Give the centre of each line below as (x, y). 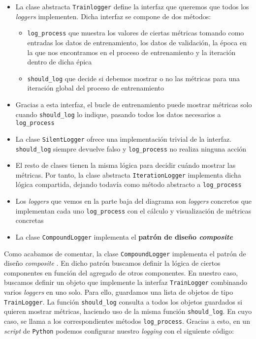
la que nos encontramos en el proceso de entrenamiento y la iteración (131, 52)
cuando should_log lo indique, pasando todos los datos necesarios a (118, 114)
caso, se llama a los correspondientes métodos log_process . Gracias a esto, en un (127, 321)
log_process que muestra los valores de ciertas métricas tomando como (136, 33)
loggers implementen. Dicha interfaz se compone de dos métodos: (113, 16)
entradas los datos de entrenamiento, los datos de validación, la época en (137, 42)
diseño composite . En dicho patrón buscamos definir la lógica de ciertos (112, 263)
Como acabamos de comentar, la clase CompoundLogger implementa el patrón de (125, 253)
